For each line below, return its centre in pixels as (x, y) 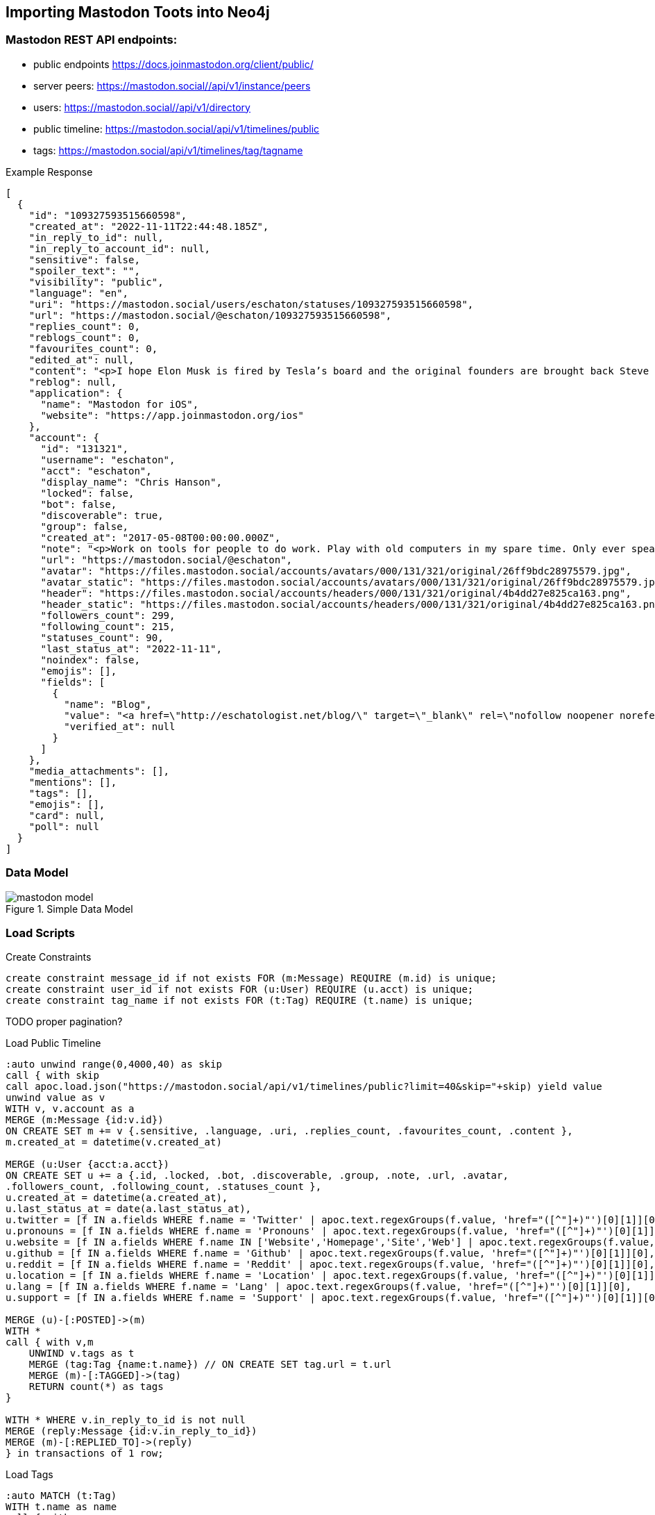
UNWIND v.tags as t (82, 1353)
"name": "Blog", (108, 704)
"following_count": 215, (108, 626)
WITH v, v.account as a (70, 1109)
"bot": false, (79, 504)
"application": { (76, 393)
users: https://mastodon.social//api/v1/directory (142, 107)
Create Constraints (49, 957)
